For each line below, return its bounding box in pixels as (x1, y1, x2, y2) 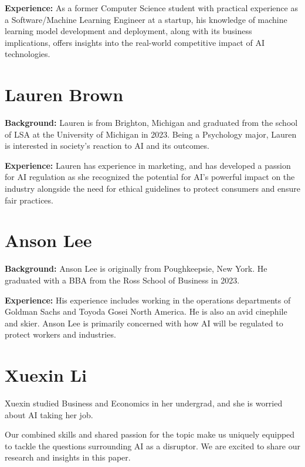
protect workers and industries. (5, 328, 116, 341)
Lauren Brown (5, 82, 124, 106)
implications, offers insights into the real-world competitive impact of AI (5, 36, 265, 48)
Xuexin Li (5, 363, 87, 387)
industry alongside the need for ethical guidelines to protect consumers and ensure (5, 182, 300, 195)
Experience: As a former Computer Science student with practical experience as (5, 2, 298, 14)
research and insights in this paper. (5, 451, 131, 463)
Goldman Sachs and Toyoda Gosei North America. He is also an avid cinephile (5, 305, 287, 318)
